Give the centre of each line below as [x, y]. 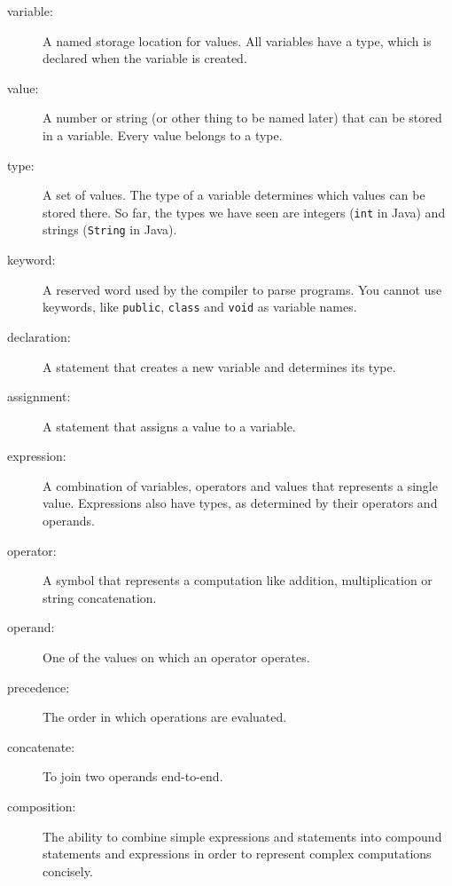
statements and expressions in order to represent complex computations [237, 854]
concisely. [68, 870]
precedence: [39, 687]
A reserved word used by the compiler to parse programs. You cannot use [242, 289]
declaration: [39, 336]
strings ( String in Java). [110, 229]
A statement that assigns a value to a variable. [169, 426]
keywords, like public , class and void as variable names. [200, 307]
